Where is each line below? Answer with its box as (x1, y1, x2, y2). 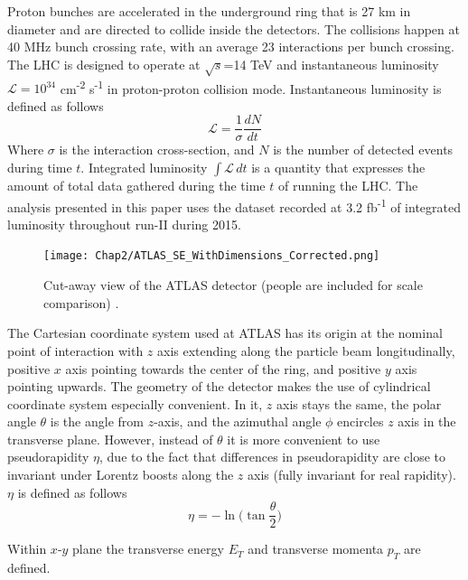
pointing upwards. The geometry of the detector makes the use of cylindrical (7, 377, 431, 396)
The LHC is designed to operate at (7, 54, 201, 73)
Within (7, 539, 47, 558)
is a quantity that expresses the (251, 158, 426, 177)
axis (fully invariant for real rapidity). (248, 465, 456, 484)
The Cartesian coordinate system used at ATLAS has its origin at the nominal (7, 323, 443, 342)
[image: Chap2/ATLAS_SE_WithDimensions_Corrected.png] (43, 249, 380, 263)
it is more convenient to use (227, 429, 380, 448)
